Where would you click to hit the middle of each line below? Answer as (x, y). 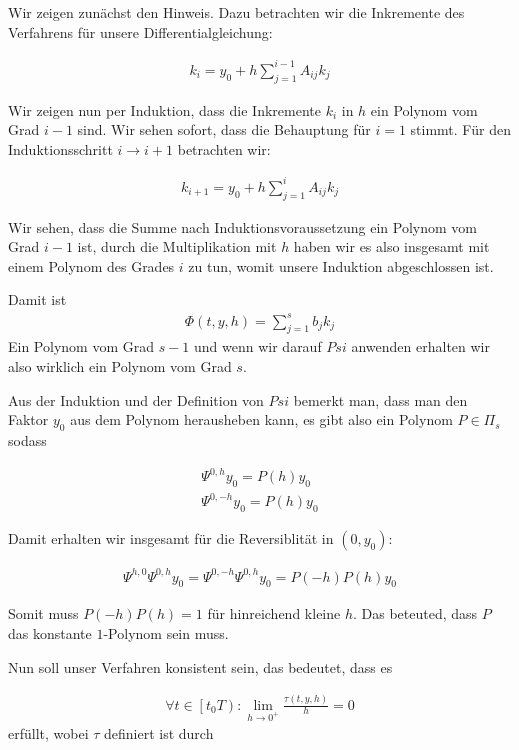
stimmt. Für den (460, 129)
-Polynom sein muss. (166, 633)
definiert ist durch (159, 733)
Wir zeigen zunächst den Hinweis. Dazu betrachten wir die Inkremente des (236, 12)
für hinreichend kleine (274, 613)
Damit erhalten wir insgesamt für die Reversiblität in (171, 538)
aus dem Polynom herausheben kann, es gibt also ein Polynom (261, 419)
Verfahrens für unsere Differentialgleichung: (140, 31)
